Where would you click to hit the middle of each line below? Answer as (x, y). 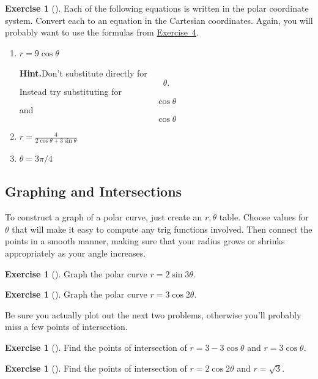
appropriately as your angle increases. (76, 253)
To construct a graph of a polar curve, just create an (104, 217)
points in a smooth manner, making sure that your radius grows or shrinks (145, 241)
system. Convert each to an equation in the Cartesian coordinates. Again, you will (159, 20)
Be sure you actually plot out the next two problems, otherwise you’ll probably (153, 314)
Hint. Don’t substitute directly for (83, 73)
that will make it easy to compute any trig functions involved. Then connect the (162, 229)
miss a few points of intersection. (66, 327)
